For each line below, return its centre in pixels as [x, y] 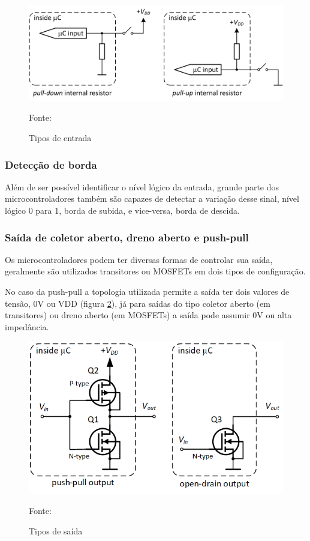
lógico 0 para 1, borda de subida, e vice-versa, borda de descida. [122, 210]
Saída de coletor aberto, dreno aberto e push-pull [127, 237]
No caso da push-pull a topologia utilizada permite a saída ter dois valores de [147, 292]
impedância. [27, 326]
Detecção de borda [51, 164]
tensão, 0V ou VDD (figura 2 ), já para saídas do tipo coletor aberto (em [138, 303]
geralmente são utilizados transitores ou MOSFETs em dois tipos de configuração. [155, 271]
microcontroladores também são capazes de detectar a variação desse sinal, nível [152, 198]
